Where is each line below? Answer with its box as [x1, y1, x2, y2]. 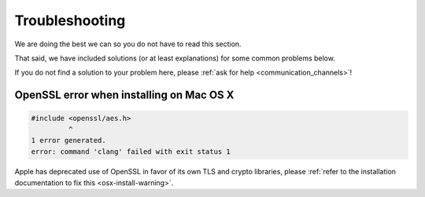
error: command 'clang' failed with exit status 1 [31, 147, 231, 156]
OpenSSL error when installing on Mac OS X [14, 89, 235, 102]
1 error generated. [31, 136, 106, 145]
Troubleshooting [14, 12, 126, 29]
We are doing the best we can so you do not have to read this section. [14, 39, 242, 49]
